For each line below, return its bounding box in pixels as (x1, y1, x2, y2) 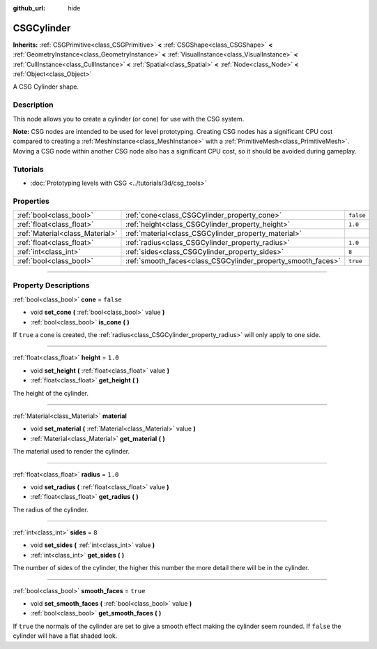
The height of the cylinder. (13, 389, 89, 397)
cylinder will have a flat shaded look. (13, 632, 118, 640)
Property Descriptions (13, 281, 90, 290)
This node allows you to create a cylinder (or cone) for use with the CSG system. (13, 114, 245, 123)
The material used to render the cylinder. (13, 447, 130, 456)
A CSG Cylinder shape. (13, 82, 79, 91)
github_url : (13, 4, 45, 12)
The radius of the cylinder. (13, 505, 89, 514)
